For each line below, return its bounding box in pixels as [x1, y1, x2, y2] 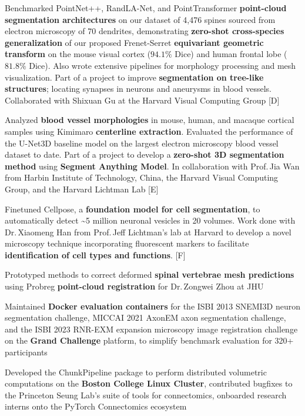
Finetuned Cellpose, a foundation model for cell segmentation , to [5, 202, 260, 215]
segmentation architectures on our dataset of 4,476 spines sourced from [5, 13, 276, 25]
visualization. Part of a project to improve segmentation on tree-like [5, 71, 264, 83]
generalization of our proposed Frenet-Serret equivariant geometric [5, 36, 264, 48]
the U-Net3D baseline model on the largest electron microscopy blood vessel [5, 137, 279, 149]
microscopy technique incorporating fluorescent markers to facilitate [5, 237, 249, 249]
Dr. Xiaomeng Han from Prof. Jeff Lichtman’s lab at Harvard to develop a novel [5, 225, 291, 238]
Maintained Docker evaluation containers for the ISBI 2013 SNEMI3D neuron [5, 299, 301, 312]
